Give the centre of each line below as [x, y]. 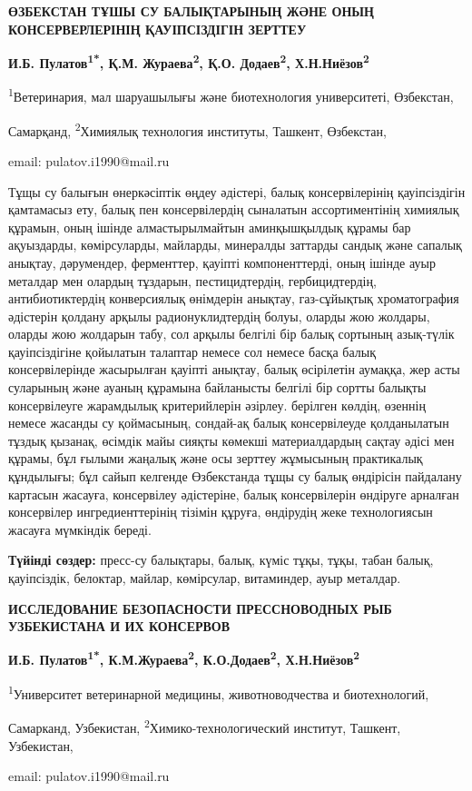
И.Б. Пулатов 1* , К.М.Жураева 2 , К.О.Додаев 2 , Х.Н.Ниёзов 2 [184, 658]
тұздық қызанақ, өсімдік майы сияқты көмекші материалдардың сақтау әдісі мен [231, 440]
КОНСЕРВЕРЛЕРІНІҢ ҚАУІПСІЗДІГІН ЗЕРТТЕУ [157, 29]
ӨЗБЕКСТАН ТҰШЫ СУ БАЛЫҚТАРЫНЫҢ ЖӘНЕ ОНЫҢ [191, 11]
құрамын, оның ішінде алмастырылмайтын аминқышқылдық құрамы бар [210, 227]
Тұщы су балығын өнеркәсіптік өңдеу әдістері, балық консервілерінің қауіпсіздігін [237, 191]
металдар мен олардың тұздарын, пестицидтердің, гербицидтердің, [192, 280]
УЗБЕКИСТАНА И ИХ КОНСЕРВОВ [119, 626]
